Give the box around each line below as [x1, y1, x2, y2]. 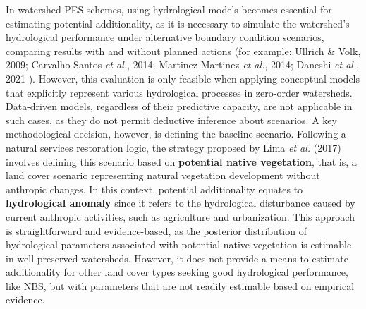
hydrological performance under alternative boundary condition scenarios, [6, 30, 324, 44]
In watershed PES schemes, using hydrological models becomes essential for [6, 2, 332, 16]
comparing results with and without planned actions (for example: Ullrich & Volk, [6, 43, 361, 58]
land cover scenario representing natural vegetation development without [6, 168, 320, 183]
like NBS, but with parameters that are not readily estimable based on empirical [6, 278, 355, 293]
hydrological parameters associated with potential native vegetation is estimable [6, 237, 352, 252]
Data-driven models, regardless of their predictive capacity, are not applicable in [6, 99, 353, 114]
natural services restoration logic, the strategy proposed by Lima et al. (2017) [6, 140, 341, 154]
